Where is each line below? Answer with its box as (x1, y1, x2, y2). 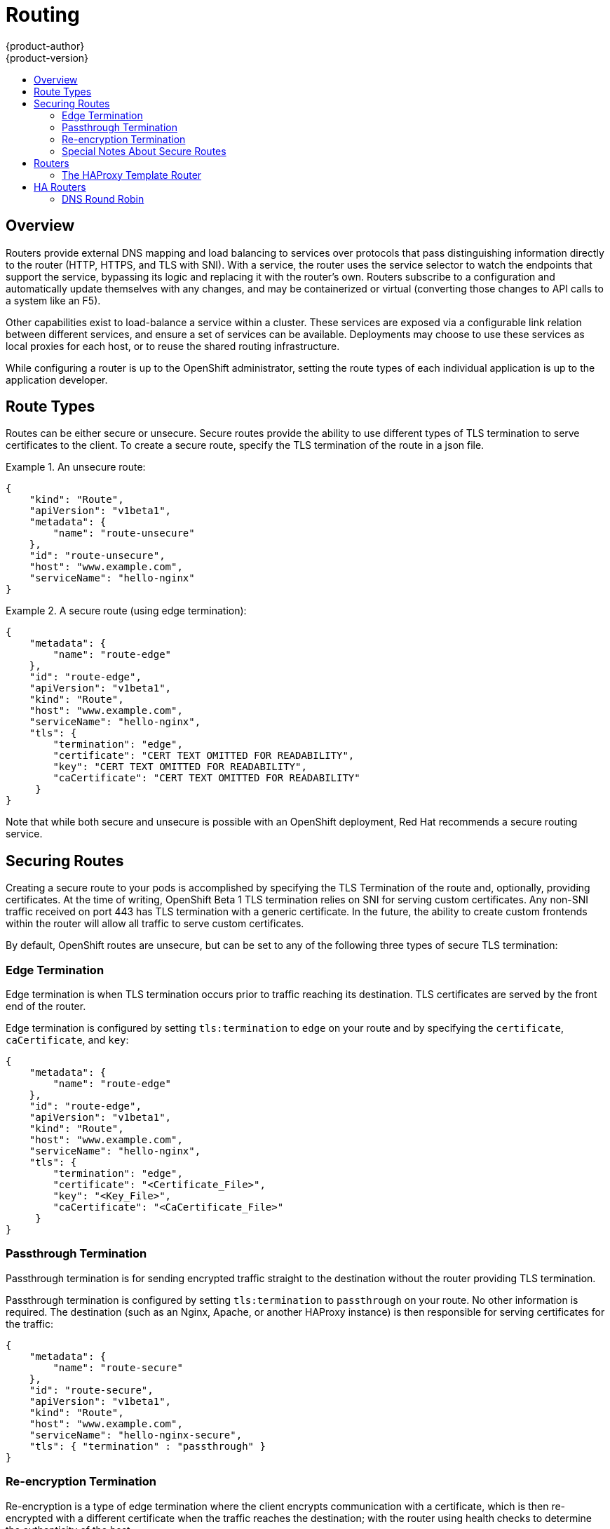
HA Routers (34, 180, 86, 193)
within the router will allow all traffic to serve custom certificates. (6, 917, 304, 930)
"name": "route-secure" (53, 1361, 183, 1373)
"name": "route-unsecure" (53, 527, 195, 539)
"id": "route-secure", (29, 1384, 154, 1396)
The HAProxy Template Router (62, 168, 202, 181)
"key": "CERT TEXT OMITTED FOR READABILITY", (53, 761, 307, 773)
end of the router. (6, 1000, 86, 1013)
